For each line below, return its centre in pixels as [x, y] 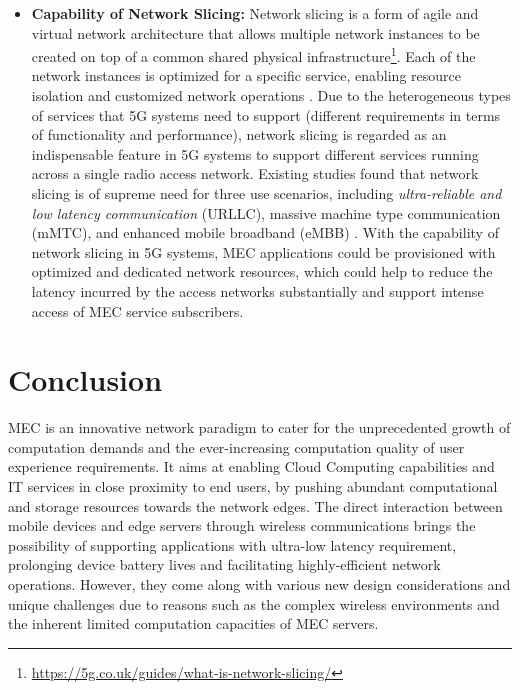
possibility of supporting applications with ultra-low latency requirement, [232, 544]
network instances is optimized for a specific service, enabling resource [246, 75]
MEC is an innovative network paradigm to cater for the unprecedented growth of [259, 427]
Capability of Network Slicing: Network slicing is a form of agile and [255, 13]
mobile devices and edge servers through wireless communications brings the [242, 525]
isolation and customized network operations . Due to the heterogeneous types [271, 95]
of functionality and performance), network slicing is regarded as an [239, 134]
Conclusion [85, 379]
